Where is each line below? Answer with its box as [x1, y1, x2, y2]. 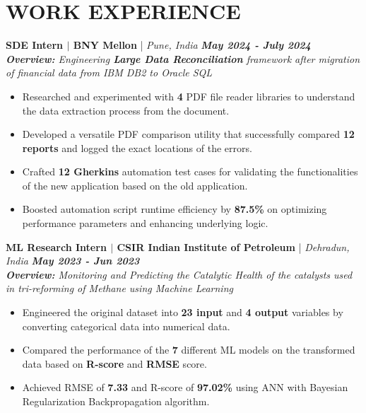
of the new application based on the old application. [22, 178, 248, 192]
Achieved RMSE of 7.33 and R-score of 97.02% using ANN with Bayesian [22, 380, 348, 395]
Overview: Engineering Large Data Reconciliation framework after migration [6, 51, 360, 66]
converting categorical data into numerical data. [22, 318, 230, 333]
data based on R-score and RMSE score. [22, 356, 207, 371]
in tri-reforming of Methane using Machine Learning [6, 281, 233, 296]
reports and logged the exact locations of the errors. [22, 140, 252, 155]
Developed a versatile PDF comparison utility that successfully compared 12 [22, 127, 355, 141]
